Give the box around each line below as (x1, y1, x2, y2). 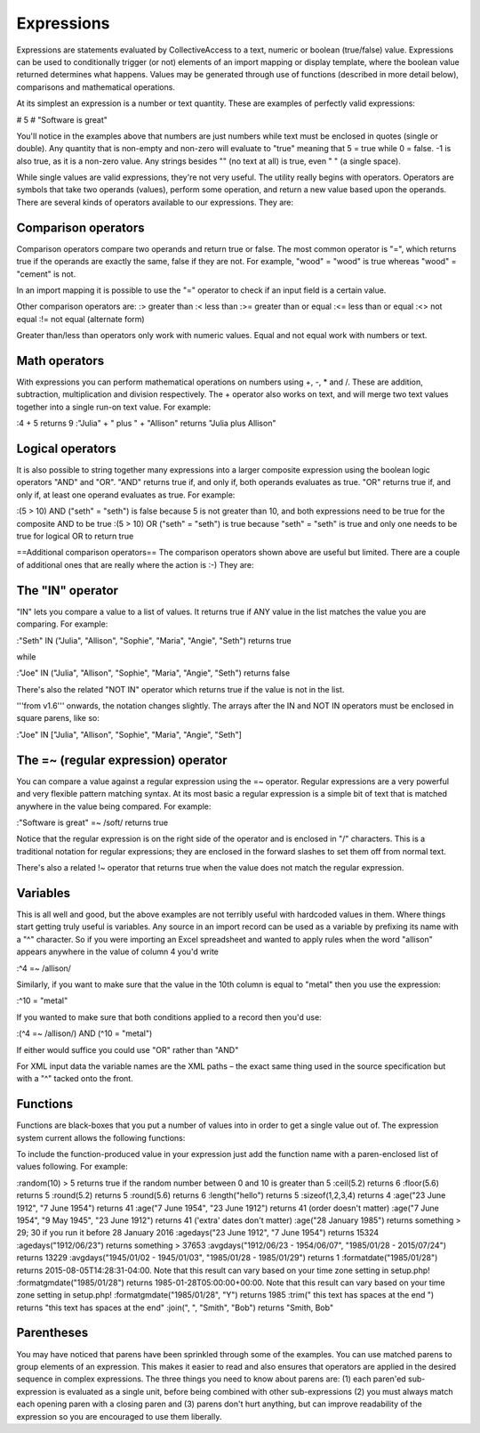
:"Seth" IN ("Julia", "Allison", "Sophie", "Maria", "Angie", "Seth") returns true (16, 635, 292, 645)
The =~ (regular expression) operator (16, 752, 228, 767)
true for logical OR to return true (16, 530, 134, 542)
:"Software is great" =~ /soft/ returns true (16, 817, 169, 828)
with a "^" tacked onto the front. (16, 1073, 133, 1084)
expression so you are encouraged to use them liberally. (16, 1411, 222, 1421)
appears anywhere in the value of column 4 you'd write (16, 946, 220, 957)
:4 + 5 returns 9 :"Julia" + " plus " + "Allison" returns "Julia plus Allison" (16, 418, 276, 429)
